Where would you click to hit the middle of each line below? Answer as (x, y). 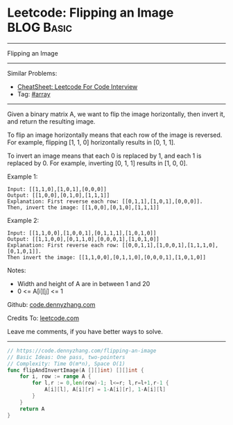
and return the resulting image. (51, 121)
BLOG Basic (40, 27)
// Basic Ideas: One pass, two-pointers (67, 357)
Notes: (17, 270)
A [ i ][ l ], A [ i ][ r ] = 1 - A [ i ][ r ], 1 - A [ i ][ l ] (105, 390)
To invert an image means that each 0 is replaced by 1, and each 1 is (104, 156)
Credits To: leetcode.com (43, 318)
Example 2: (23, 220)
